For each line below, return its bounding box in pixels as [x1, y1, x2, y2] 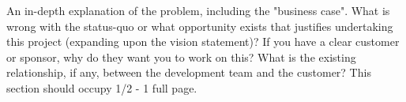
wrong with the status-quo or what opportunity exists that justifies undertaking [6, 17, 393, 34]
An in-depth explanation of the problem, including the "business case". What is [6, 2, 390, 18]
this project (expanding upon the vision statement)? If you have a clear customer [6, 33, 400, 50]
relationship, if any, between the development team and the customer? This [6, 64, 371, 81]
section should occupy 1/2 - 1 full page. [6, 79, 197, 96]
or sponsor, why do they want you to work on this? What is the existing [6, 48, 356, 65]
